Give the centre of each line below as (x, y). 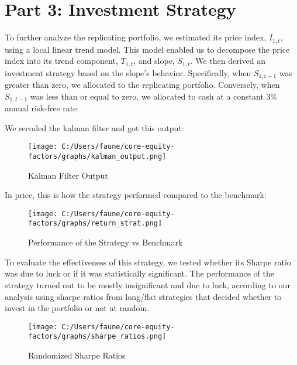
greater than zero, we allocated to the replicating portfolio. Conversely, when (142, 85)
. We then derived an (228, 61)
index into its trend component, (61, 61)
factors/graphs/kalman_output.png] (97, 156)
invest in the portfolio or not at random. (77, 308)
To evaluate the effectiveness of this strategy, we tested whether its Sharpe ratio (148, 262)
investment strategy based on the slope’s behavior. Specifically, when (128, 72)
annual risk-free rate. (42, 108)
